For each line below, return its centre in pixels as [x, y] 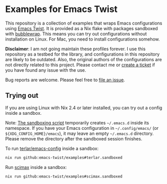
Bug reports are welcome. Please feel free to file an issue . [65, 80]
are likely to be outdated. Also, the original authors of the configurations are [83, 59]
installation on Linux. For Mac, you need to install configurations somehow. [82, 39]
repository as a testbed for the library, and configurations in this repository [82, 54]
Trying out [22, 96]
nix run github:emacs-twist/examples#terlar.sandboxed [64, 157]
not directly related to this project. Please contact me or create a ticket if [80, 65]
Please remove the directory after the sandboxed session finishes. [74, 138]
